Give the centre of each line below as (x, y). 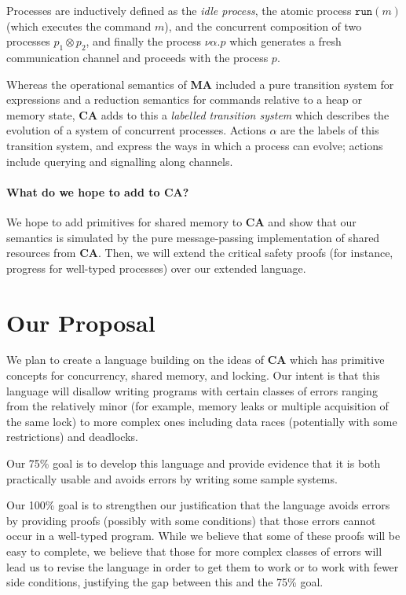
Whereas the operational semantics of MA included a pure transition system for (200, 84)
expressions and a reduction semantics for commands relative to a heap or (184, 99)
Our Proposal (81, 322)
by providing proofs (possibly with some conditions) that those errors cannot (191, 520)
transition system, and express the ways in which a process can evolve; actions (195, 145)
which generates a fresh (285, 41)
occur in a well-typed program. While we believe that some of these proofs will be (203, 536)
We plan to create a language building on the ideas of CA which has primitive (196, 360)
